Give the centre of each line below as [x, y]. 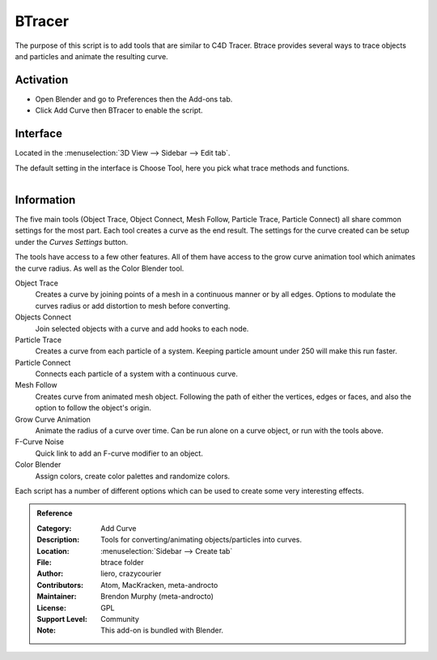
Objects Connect [43, 317]
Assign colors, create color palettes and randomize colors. [133, 476]
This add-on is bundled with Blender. [162, 630]
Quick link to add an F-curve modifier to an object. [119, 453]
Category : [54, 528]
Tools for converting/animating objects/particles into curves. [202, 540]
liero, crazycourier [131, 574]
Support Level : [62, 619]
